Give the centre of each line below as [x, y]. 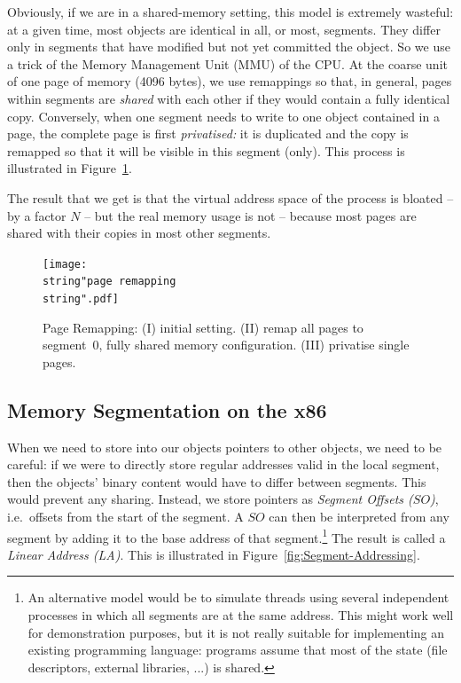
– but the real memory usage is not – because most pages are [250, 215]
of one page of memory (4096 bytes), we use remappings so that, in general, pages [230, 81]
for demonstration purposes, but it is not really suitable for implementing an [236, 632]
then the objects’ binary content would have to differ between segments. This [217, 481]
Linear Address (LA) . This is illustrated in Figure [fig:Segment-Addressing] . [214, 554]
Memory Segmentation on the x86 [167, 409]
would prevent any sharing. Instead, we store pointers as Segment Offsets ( [210, 499]
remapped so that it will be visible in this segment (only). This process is [206, 150]
